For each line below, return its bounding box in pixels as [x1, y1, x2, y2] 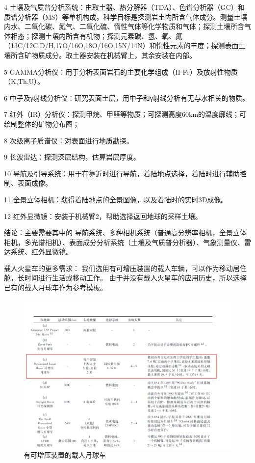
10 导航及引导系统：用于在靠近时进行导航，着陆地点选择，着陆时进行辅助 [4, 168, 240, 178]
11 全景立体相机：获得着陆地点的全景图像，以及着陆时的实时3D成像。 [4, 194, 228, 204]
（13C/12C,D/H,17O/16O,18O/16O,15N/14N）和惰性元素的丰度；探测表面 [4, 40, 239, 51]
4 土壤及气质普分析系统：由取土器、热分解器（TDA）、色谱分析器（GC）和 [4, 2, 245, 12]
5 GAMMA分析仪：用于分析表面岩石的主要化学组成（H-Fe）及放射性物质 [4, 66, 238, 77]
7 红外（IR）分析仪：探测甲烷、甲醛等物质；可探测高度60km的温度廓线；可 [4, 109, 247, 119]
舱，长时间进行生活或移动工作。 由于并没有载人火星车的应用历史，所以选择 [4, 272, 247, 283]
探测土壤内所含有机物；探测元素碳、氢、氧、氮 [31, 30, 182, 41]
